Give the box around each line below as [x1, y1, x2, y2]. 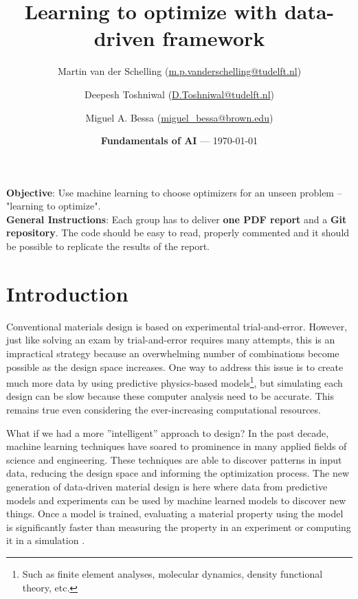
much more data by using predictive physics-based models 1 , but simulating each [6, 374, 343, 389]
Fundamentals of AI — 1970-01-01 [100, 133, 258, 148]
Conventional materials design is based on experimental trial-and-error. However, [6, 319, 348, 333]
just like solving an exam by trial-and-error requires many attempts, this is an [6, 332, 335, 347]
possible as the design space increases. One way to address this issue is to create [6, 359, 344, 374]
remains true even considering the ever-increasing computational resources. [6, 403, 321, 416]
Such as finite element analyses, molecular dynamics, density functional [22, 566, 323, 580]
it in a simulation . [6, 533, 85, 547]
